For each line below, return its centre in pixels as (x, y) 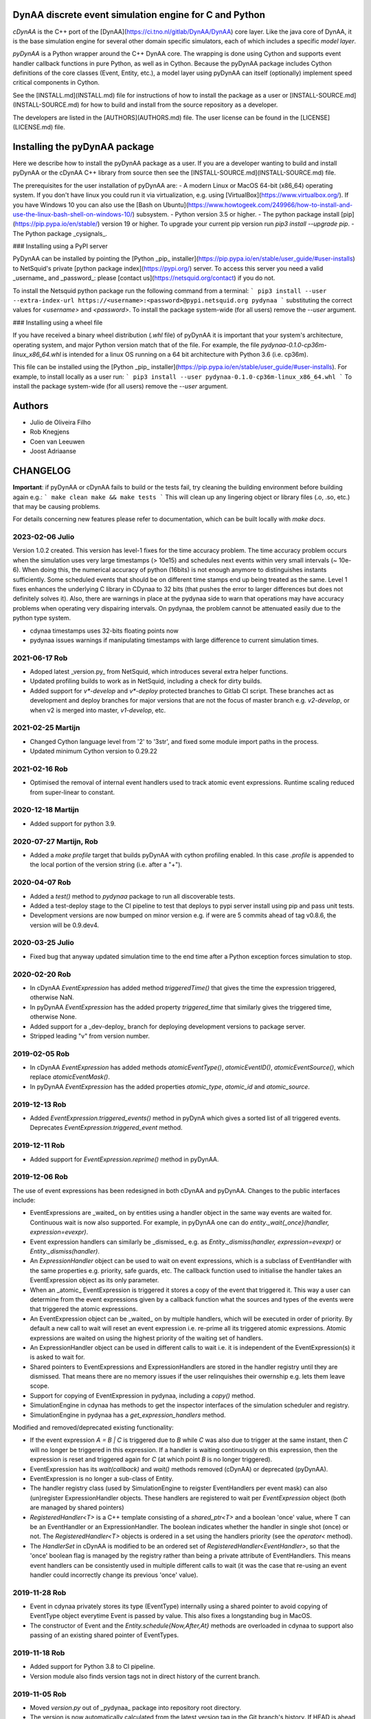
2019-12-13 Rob (40, 1104)
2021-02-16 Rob (40, 769)
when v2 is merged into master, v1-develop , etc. (98, 710)
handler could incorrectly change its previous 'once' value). (114, 1575)
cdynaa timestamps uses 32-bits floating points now (104, 631)
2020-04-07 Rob (42, 882)
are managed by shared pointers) (77, 1508)
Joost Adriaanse (53, 451)
